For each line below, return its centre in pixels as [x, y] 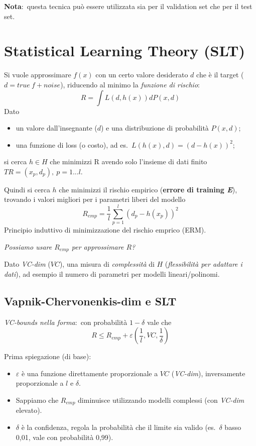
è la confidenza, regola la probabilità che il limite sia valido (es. [118, 427]
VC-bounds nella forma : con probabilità [66, 322]
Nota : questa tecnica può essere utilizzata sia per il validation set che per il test [128, 6]
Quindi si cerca [27, 189]
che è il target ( [220, 75]
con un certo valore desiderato [142, 75]
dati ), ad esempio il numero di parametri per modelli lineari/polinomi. [112, 273]
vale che [159, 322]
